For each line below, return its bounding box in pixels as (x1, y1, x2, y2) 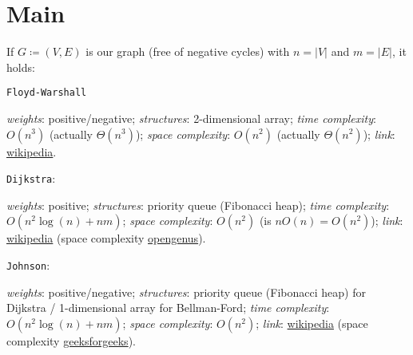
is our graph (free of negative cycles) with (85, 43, 290, 60)
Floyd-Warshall (6, 87, 87, 99)
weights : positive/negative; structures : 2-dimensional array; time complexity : (6, 109, 376, 126)
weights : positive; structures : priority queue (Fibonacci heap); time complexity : (6, 196, 390, 213)
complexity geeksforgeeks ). (6, 332, 136, 349)
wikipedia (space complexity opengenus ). (6, 230, 206, 247)
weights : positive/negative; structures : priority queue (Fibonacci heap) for (6, 283, 366, 300)
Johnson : (6, 257, 50, 273)
